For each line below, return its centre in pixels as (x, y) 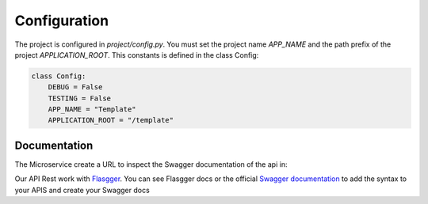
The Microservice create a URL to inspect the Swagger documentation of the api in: (151, 164)
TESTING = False (79, 98)
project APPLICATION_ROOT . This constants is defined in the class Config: (137, 55)
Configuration (62, 21)
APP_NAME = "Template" (92, 110)
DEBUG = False (75, 87)
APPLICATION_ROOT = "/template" (111, 120)
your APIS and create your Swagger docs (82, 190)
